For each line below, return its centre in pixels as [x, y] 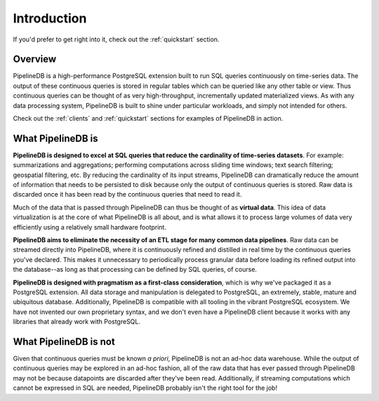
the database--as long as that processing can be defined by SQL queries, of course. [135, 270]
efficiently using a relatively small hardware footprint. [89, 227]
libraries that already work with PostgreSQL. [77, 322]
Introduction [50, 18]
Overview [35, 59]
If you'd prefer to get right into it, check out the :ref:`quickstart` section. [116, 39]
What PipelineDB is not [64, 342]
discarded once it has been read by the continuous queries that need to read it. [127, 195]
